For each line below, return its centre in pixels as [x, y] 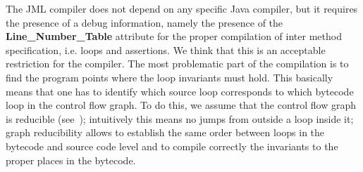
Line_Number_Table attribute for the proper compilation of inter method [174, 36]
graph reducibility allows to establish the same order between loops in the [165, 132]
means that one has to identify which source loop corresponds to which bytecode [180, 91]
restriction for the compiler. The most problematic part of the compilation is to [177, 64]
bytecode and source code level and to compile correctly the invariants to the [172, 146]
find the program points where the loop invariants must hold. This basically [170, 77]
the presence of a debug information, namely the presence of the [144, 22]
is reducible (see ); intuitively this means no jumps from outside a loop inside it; [180, 118]
